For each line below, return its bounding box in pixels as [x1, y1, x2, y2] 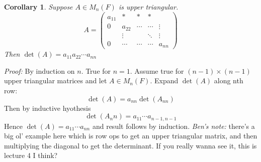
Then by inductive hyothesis [4, 102, 91, 113]
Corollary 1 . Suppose [4, 2, 73, 12]
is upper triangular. [118, 2, 179, 12]
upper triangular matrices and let [4, 75, 107, 86]
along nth [214, 75, 243, 86]
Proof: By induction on [4, 65, 75, 76]
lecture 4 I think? [4, 150, 58, 160]
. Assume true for [130, 65, 184, 76]
